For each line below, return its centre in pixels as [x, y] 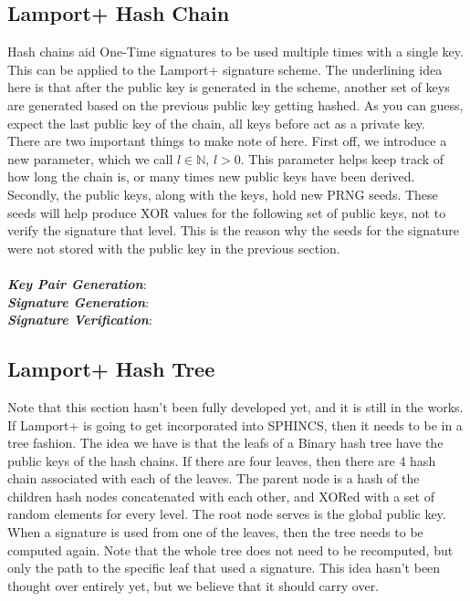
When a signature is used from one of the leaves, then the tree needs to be [215, 532]
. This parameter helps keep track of [342, 158]
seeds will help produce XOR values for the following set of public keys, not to [227, 212]
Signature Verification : [80, 320]
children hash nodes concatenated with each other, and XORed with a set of [221, 496]
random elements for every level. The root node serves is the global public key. [227, 514]
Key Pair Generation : [77, 283]
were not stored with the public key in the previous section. [174, 248]
